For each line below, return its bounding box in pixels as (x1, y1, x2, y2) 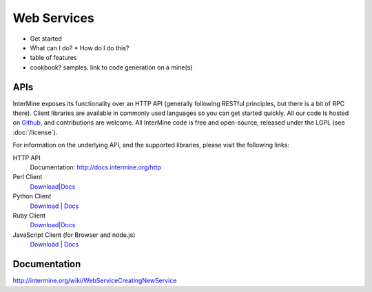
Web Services (12, 10, 94, 25)
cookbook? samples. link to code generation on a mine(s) (30, 63, 193, 72)
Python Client (12, 192, 52, 200)
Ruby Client (12, 211, 46, 220)
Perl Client (12, 173, 43, 181)
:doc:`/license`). (12, 128, 58, 136)
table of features (30, 54, 77, 62)
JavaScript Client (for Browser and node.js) (12, 231, 136, 239)
